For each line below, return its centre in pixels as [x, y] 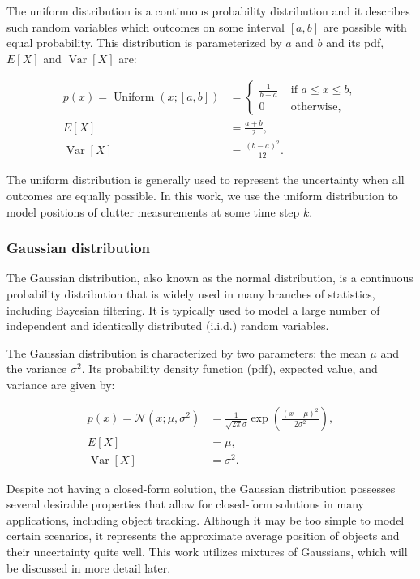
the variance [37, 369]
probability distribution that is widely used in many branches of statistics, [191, 293]
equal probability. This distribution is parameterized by [144, 43]
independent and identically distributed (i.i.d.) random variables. [168, 326]
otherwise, [316, 107]
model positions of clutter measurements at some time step [153, 211]
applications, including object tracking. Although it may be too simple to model [206, 519]
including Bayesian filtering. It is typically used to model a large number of [193, 309]
